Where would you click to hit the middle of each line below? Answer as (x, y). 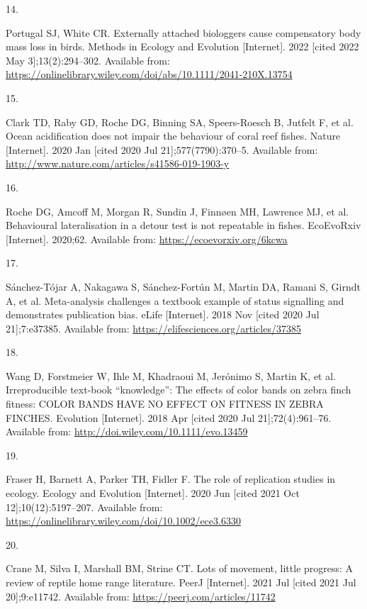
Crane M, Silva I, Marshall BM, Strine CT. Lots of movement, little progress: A (180, 568)
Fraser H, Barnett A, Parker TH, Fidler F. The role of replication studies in (171, 479)
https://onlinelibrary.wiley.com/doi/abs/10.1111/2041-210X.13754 (149, 74)
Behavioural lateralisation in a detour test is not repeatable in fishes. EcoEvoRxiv (183, 225)
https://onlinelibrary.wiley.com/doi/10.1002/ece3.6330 (123, 521)
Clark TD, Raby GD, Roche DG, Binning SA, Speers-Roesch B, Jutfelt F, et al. (180, 122)
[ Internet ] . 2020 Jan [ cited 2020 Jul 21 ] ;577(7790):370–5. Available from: (162, 149)
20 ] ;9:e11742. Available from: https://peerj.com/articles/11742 (141, 596)
